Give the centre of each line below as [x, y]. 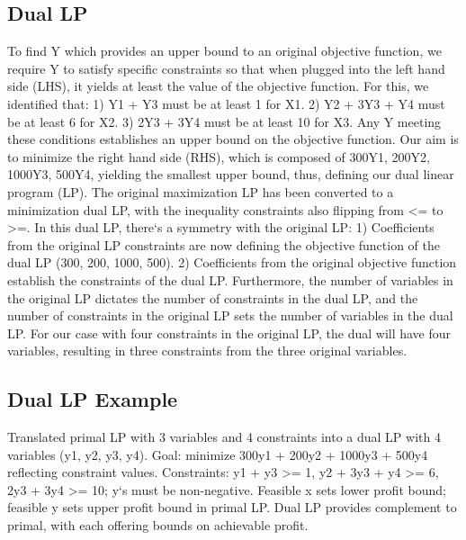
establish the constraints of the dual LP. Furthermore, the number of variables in [230, 279]
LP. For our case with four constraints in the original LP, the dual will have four [229, 333]
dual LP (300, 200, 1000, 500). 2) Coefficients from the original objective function [232, 262]
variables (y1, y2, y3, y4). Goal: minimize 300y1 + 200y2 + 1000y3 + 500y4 [218, 454]
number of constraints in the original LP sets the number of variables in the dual [230, 315]
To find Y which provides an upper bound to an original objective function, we [224, 51]
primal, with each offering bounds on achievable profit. [158, 525]
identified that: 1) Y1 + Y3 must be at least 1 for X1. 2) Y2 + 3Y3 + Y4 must [226, 103]
